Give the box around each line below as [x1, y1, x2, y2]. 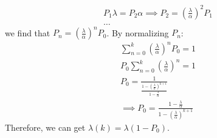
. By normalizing [106, 26, 169, 39]
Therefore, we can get [5, 120, 86, 133]
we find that [5, 26, 50, 39]
